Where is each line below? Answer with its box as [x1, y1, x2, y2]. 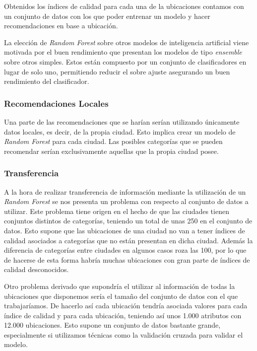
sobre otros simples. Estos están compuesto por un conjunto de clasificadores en [4, 56, 247, 67]
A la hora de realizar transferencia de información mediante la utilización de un [4, 186, 246, 197]
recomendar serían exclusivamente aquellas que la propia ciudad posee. [4, 145, 219, 156]
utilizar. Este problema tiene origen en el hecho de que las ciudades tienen [4, 206, 229, 216]
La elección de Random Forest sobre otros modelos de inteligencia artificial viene [4, 37, 249, 47]
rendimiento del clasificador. [4, 76, 89, 86]
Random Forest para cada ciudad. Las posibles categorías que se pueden [4, 136, 223, 146]
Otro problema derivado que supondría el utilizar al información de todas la [4, 281, 235, 291]
